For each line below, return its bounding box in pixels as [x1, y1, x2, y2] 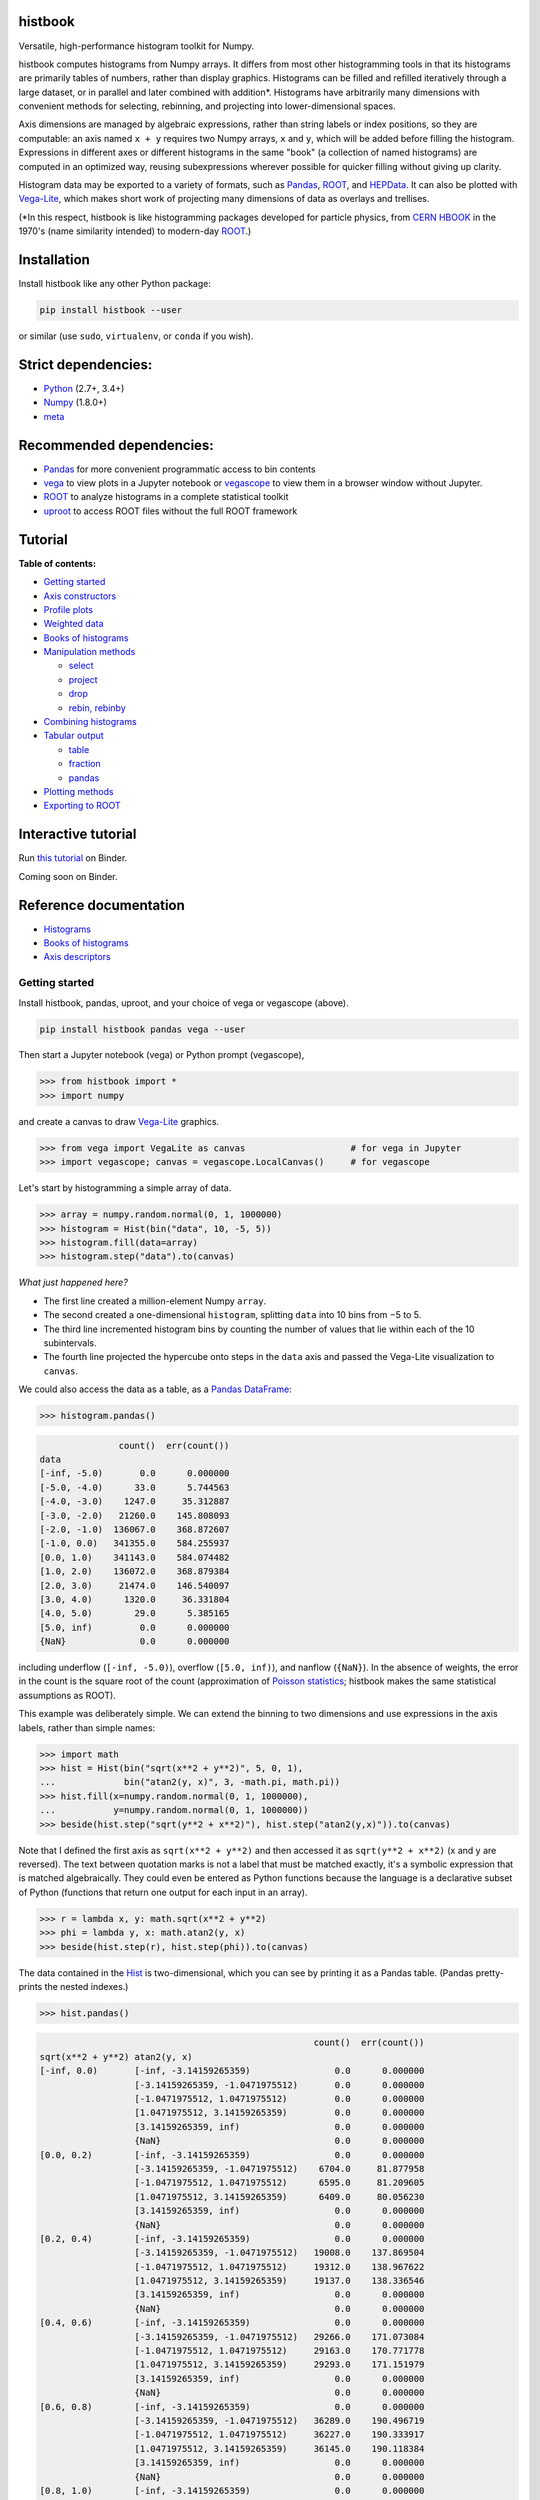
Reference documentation [18, 896, 185, 914]
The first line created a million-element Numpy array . [43, 1295, 267, 1307]
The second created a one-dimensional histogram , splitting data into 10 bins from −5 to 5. [43, 1309, 422, 1321]
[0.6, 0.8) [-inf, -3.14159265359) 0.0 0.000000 [39, 2401, 425, 2412]
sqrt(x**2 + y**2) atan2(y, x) [39, 2051, 194, 2062]
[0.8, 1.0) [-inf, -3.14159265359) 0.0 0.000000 [39, 2485, 425, 2496]
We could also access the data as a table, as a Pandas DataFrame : [18, 1383, 292, 1395]
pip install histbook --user [39, 305, 183, 316]
